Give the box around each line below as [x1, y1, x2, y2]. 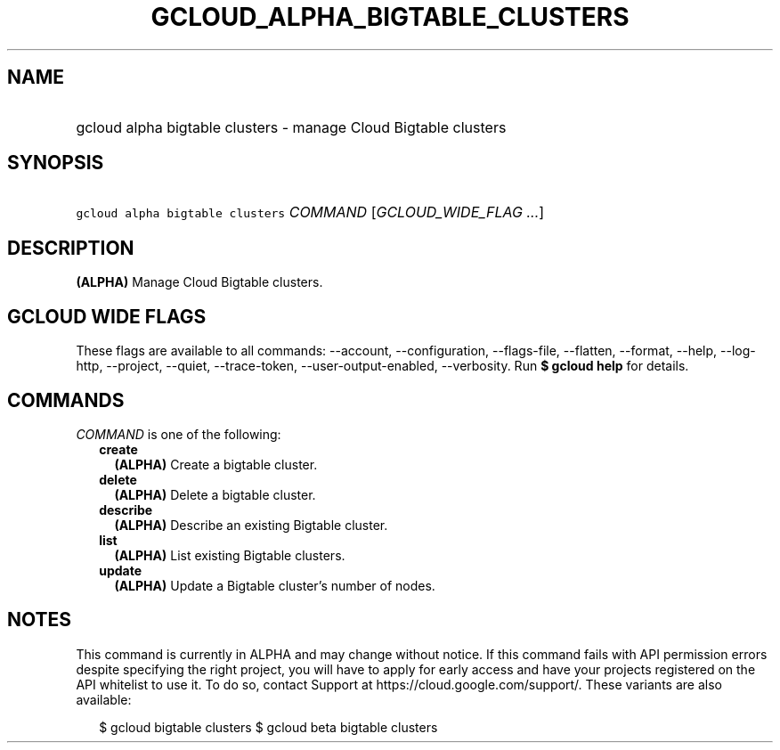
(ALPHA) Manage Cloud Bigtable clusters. [76, 274, 323, 290]
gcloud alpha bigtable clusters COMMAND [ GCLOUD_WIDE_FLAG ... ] [76, 203, 545, 222]
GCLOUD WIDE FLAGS [7, 305, 207, 328]
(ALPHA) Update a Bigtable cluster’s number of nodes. [114, 577, 435, 593]
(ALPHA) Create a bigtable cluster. [114, 456, 318, 472]
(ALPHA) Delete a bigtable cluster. [114, 486, 316, 502]
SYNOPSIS [7, 151, 104, 175]
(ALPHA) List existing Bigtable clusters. [114, 547, 345, 563]
